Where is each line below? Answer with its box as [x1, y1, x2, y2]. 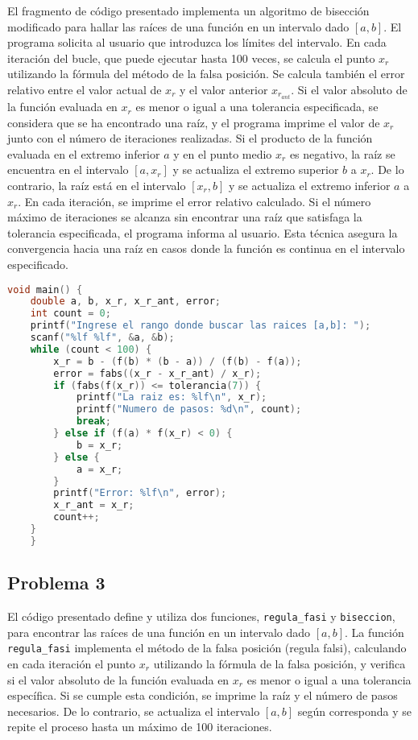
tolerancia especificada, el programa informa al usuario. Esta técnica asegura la [7, 224, 398, 241]
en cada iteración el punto [7, 655, 136, 672]
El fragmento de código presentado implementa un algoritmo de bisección [7, 2, 370, 19]
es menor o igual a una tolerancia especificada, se [135, 98, 379, 115]
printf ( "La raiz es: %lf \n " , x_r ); [76, 391, 267, 403]
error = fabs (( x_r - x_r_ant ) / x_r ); [53, 367, 262, 379]
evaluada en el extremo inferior [7, 145, 160, 162]
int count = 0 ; [30, 308, 111, 320]
